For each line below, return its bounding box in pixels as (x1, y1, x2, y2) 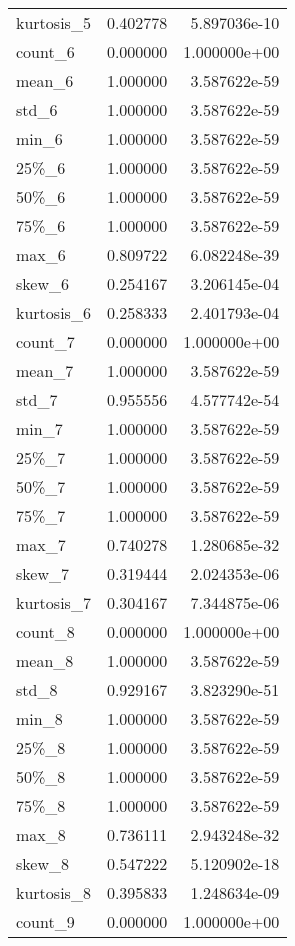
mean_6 (16, 69, 74, 92)
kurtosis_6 (16, 301, 91, 324)
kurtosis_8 (16, 881, 91, 904)
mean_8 (16, 649, 74, 672)
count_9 (16, 910, 75, 933)
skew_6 (16, 272, 69, 295)
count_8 (16, 620, 75, 643)
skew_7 (16, 562, 69, 585)
